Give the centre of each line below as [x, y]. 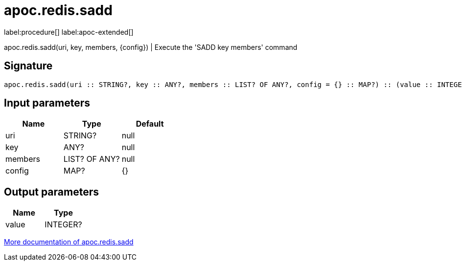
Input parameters [47, 103]
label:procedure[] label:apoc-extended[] [69, 32]
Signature [28, 66]
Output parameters [51, 192]
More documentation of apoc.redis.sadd [69, 242]
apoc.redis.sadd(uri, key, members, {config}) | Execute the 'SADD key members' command [151, 47]
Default [150, 124]
